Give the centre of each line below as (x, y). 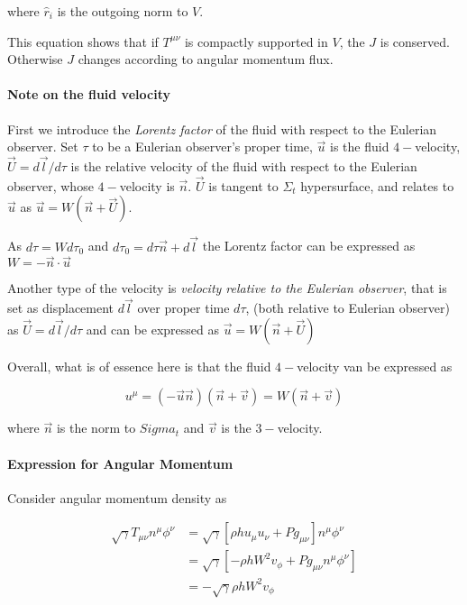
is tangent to (243, 185)
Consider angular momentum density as (117, 497)
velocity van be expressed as (375, 366)
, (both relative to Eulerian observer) (348, 308)
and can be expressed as (153, 329)
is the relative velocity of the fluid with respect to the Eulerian (244, 165)
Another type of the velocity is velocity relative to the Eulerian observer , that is (227, 288)
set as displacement (61, 308)
